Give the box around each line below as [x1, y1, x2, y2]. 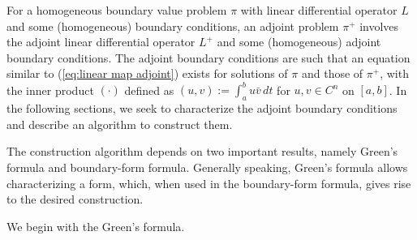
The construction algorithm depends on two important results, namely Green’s [6, 143, 398, 160]
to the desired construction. [6, 191, 144, 208]
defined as [124, 81, 174, 98]
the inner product [6, 81, 94, 98]
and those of [301, 65, 363, 82]
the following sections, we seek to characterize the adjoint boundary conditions [6, 100, 398, 117]
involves [359, 17, 399, 34]
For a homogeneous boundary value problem [6, 2, 227, 18]
